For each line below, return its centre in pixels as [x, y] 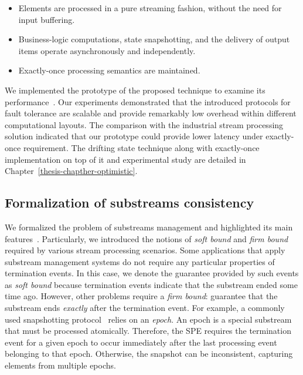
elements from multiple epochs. [60, 365]
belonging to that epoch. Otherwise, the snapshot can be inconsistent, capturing [149, 354]
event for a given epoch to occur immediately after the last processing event [141, 342]
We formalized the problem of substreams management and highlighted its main [149, 227]
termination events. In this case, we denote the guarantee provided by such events [152, 273]
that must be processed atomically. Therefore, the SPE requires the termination [148, 331]
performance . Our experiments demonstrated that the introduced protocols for [148, 101]
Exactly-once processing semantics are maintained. [109, 70]
